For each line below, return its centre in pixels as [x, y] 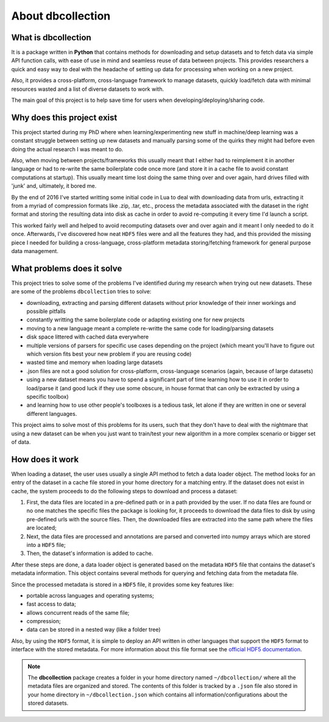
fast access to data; [51, 604]
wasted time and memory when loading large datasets [95, 362]
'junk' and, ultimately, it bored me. [54, 186]
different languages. [52, 413]
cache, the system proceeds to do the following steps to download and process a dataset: [124, 491]
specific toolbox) [48, 396]
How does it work [45, 459]
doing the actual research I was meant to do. [67, 149]
